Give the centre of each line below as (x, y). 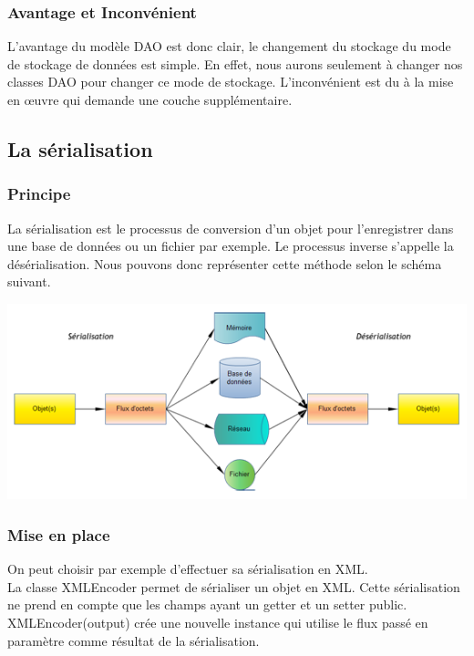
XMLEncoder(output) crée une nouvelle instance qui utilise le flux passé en (218, 622)
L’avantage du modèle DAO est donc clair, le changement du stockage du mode (229, 46)
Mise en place (59, 534)
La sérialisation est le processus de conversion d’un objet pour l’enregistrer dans (231, 228)
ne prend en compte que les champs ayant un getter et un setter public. (207, 604)
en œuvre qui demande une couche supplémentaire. (150, 99)
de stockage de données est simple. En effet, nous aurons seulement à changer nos (235, 63)
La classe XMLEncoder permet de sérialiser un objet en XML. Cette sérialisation (234, 586)
